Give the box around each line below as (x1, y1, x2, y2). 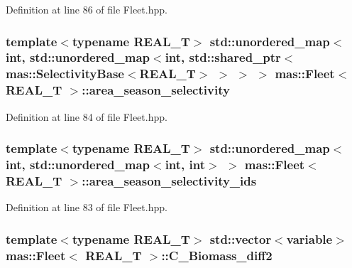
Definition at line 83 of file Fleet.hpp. (6, 200, 167, 215)
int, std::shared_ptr (165, 48, 281, 66)
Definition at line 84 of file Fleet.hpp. (6, 109, 167, 124)
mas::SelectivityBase (6, 65, 124, 82)
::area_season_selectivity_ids (82, 171, 257, 189)
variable (286, 230, 333, 247)
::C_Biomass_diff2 (161, 246, 273, 264)
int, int (165, 156, 206, 173)
